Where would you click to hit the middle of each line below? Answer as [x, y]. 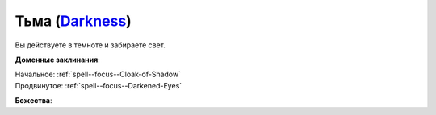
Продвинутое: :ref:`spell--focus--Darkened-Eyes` [99, 85]
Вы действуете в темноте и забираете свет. [90, 45]
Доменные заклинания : [57, 60]
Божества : [34, 101]
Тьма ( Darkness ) [73, 21]
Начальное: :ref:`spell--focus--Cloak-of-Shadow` [98, 74]
